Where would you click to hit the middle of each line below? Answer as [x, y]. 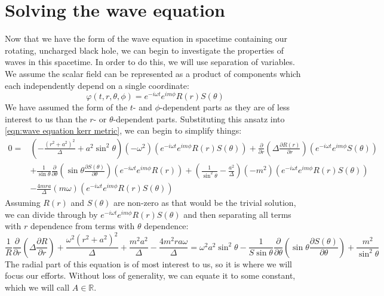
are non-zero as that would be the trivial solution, [205, 203]
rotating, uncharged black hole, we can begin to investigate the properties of [144, 50]
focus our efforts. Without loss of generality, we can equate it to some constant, [150, 275]
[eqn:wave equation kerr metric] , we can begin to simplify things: [123, 130]
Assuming [23, 203]
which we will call [37, 287]
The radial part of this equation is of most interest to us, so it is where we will [148, 263]
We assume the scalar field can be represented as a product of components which [153, 73]
